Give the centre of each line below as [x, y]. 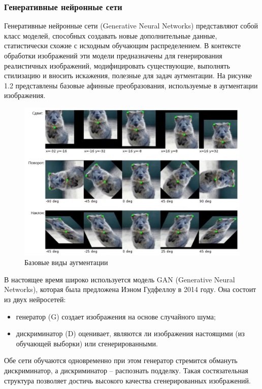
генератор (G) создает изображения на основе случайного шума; [116, 316]
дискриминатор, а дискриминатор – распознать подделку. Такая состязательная [126, 370]
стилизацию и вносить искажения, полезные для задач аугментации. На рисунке [128, 75]
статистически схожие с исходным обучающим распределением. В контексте [122, 45]
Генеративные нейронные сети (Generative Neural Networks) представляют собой [131, 26]
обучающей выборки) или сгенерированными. [87, 343]
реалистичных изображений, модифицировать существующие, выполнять [117, 65]
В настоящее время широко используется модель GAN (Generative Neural [120, 279]
